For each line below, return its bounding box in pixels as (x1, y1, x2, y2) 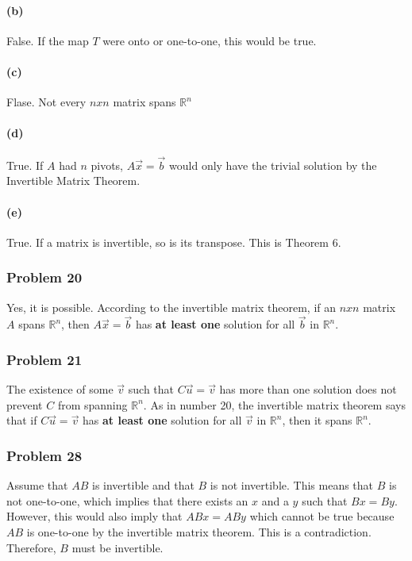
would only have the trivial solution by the (169, 156, 377, 173)
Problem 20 (6, 267, 83, 287)
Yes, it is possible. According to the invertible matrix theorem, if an (6, 298, 337, 315)
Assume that (6, 477, 68, 494)
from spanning (57, 396, 128, 413)
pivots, (90, 156, 124, 173)
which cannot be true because (249, 508, 395, 524)
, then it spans (282, 412, 352, 428)
